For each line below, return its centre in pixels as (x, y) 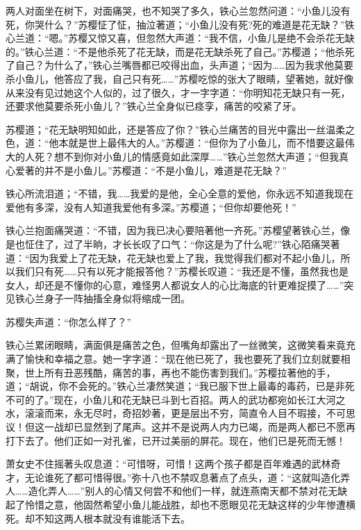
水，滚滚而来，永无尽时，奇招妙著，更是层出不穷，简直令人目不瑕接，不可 (176, 413)
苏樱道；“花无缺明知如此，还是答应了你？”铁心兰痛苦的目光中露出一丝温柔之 (180, 129)
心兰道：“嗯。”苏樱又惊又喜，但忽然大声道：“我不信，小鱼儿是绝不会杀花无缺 (180, 38)
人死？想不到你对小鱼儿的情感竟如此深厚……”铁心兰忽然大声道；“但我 (182, 156)
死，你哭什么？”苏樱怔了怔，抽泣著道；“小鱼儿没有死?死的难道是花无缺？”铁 (180, 24)
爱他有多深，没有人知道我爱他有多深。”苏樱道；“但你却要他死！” (151, 207)
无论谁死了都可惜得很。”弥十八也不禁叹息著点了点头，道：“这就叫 (173, 477)
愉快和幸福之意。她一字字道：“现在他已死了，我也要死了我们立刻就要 (183, 359)
